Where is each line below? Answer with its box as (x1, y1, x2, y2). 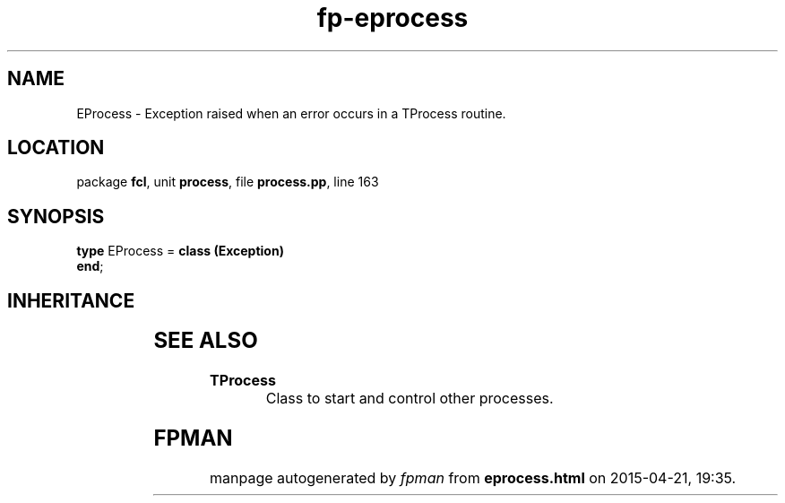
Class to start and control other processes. (265, 389, 554, 408)
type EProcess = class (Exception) (76, 243, 284, 259)
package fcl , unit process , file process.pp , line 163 (76, 174, 379, 190)
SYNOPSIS (7, 204, 105, 228)
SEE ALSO (153, 327, 258, 354)
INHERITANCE (7, 289, 135, 312)
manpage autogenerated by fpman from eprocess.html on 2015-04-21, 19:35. (210, 468, 737, 487)
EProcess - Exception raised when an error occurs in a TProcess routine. (76, 105, 506, 121)
